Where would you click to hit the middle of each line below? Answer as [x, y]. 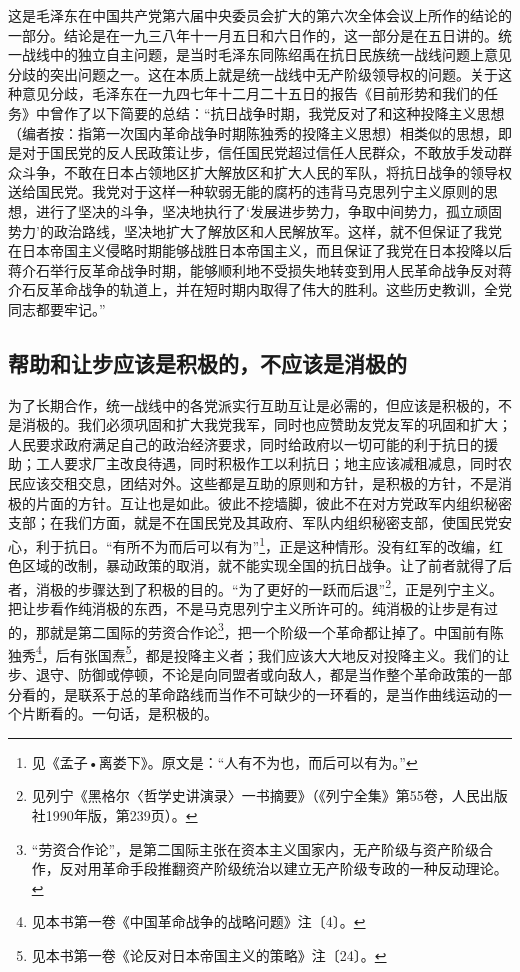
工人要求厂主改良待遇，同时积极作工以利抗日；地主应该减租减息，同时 [266, 463]
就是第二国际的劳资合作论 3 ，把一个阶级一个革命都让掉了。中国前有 [269, 630]
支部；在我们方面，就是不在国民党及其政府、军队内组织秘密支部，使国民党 [253, 522]
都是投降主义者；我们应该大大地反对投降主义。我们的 [320, 654]
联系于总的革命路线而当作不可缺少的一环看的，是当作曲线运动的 [287, 693]
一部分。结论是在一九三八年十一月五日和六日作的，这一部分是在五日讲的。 [253, 34]
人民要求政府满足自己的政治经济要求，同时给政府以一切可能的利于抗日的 [246, 443]
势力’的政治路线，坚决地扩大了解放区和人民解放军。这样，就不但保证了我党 [255, 230]
